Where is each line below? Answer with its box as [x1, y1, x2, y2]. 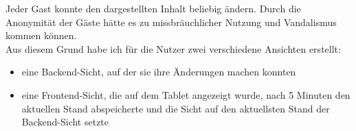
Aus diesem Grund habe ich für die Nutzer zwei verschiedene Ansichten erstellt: [5, 41, 341, 56]
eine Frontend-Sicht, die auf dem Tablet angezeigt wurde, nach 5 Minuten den [21, 87, 351, 102]
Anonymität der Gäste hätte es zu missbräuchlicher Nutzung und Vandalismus [5, 14, 337, 29]
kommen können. [5, 28, 77, 43]
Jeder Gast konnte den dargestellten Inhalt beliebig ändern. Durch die [5, 1, 301, 15]
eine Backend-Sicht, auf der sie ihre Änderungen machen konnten [21, 64, 296, 79]
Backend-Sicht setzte [21, 115, 109, 129]
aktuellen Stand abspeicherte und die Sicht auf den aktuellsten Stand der [21, 101, 330, 115]
